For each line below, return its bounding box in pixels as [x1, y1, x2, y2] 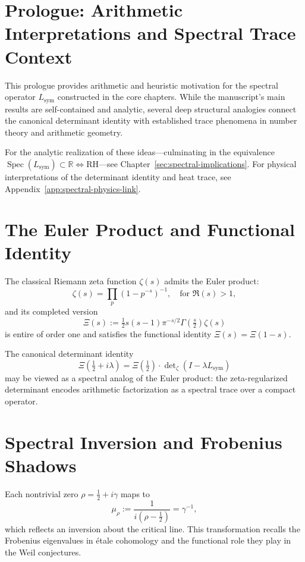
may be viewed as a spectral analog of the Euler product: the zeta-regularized [5, 371, 288, 384]
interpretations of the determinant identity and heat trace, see [5, 170, 231, 183]
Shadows [5, 453, 77, 477]
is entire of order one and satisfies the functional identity [5, 327, 212, 340]
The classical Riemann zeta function [5, 275, 137, 287]
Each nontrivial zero [5, 487, 78, 500]
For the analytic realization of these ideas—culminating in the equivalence [5, 146, 275, 158]
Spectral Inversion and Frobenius [5, 429, 282, 454]
